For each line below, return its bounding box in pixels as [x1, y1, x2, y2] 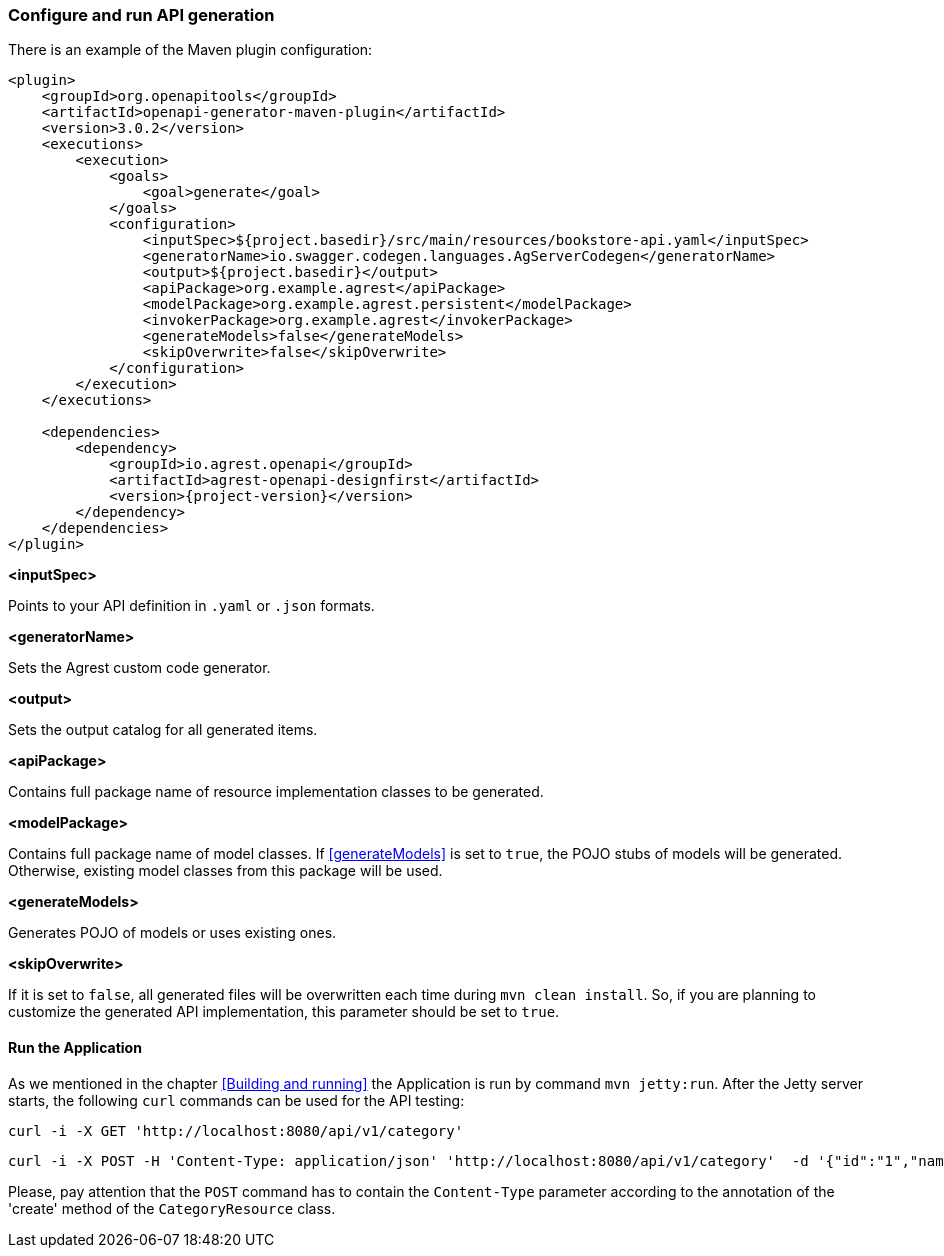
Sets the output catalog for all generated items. [8, 721, 318, 739]
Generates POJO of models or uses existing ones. [8, 924, 337, 942]
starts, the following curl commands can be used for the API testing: [8, 1091, 465, 1109]
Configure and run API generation [8, 5, 275, 25]
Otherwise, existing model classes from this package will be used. [8, 862, 443, 880]
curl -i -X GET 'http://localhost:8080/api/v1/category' [8, 1122, 464, 1139]
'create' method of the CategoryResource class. [8, 1199, 336, 1217]
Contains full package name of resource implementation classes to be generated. [8, 783, 544, 801]
